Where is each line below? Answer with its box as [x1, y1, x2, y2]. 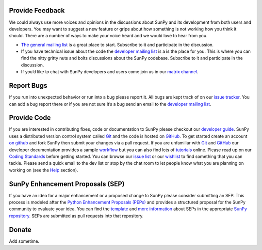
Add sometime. [9, 238, 40, 244]
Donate [9, 225, 32, 234]
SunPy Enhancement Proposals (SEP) [9, 180, 125, 188]
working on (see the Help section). [9, 167, 79, 173]
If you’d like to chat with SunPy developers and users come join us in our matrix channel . [21, 69, 198, 75]
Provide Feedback [9, 6, 65, 15]
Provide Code [9, 114, 51, 122]
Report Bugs [9, 81, 48, 90]
